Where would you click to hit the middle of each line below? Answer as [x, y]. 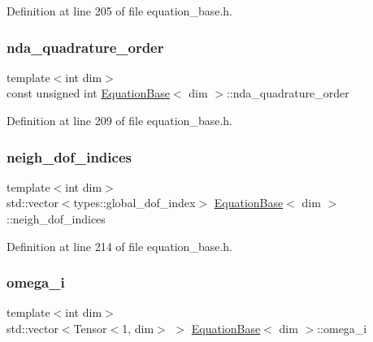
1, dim [138, 328]
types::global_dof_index [134, 203]
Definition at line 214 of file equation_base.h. [119, 246]
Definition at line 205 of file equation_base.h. [119, 11]
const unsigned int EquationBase [88, 93]
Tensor [90, 328]
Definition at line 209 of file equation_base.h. [119, 120]
